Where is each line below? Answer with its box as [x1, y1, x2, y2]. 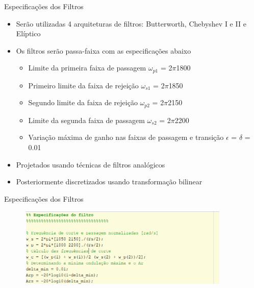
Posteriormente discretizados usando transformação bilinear [16, 176, 202, 187]
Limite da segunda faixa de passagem [28, 114, 145, 125]
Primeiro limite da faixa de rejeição [28, 80, 139, 90]
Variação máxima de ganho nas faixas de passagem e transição [28, 132, 224, 142]
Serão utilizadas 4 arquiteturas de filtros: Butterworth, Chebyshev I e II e [16, 18, 246, 29]
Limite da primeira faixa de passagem [28, 62, 146, 73]
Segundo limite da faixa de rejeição [28, 97, 138, 108]
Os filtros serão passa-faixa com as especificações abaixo [16, 45, 191, 56]
